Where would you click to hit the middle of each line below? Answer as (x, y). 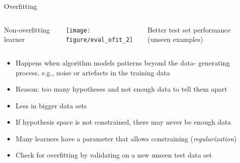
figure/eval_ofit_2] (100, 40)
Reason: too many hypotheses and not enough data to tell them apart (121, 89)
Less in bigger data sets (51, 105)
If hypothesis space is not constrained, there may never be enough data (123, 122)
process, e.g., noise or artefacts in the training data (93, 72)
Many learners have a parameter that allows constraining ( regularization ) (126, 138)
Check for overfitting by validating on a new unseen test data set (114, 155)
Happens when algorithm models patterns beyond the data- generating (123, 62)
